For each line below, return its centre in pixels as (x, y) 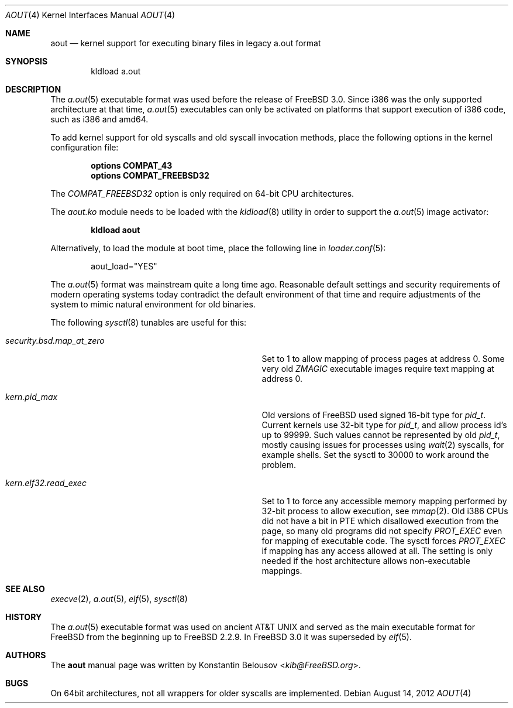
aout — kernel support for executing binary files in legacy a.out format (186, 43)
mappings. (282, 571)
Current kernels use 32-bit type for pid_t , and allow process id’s (384, 425)
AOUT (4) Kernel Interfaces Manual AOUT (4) (90, 15)
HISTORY (24, 617)
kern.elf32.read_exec (46, 483)
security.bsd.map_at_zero (55, 341)
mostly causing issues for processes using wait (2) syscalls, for (383, 445)
